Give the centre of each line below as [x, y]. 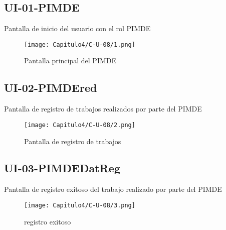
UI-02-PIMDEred [51, 88]
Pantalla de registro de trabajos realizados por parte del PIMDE [103, 109]
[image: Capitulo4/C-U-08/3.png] [80, 205]
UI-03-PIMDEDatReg [62, 168]
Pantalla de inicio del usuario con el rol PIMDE [77, 28]
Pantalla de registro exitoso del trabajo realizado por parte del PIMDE [113, 189]
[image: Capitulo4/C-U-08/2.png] [80, 125]
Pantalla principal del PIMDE [70, 61]
